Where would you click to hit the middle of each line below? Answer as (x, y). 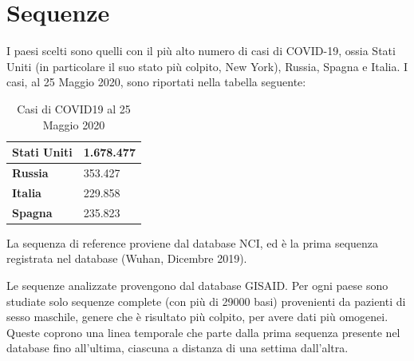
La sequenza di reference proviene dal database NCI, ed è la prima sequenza (193, 242)
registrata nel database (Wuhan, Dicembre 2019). (127, 258)
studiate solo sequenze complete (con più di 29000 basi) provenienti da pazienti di (206, 301)
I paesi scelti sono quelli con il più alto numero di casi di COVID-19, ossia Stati (201, 51)
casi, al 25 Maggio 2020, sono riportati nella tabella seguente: (156, 82)
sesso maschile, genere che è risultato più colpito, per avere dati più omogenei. (197, 317)
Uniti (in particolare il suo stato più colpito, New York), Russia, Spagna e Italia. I (207, 66)
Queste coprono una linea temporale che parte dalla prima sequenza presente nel (203, 332)
